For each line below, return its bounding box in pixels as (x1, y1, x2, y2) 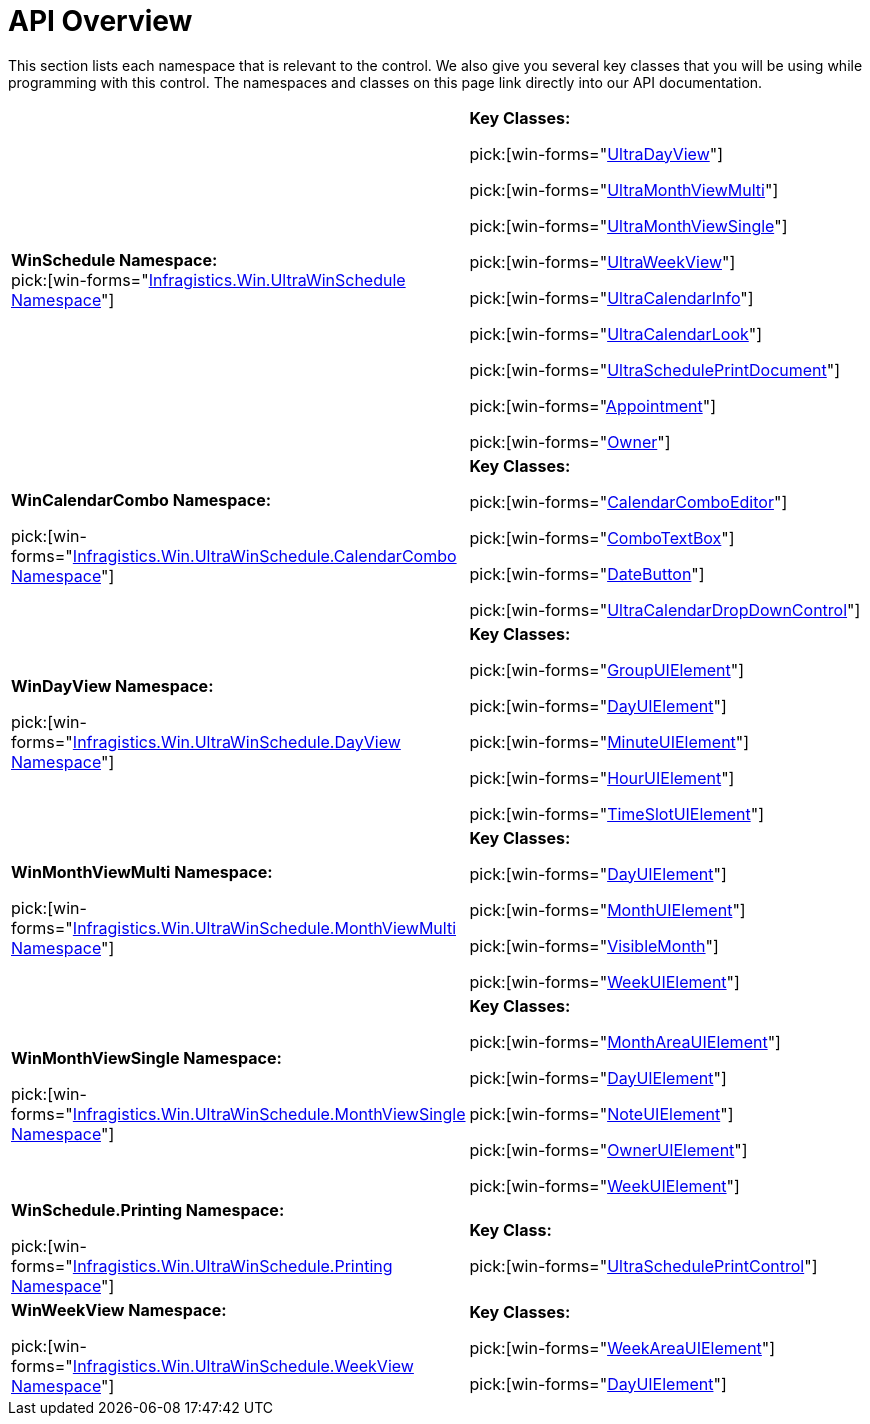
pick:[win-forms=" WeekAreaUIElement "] (469, 1337, 776, 1358)
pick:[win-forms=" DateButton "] (469, 563, 705, 584)
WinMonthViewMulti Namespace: (11, 861, 273, 882)
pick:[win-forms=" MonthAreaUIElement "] (469, 1031, 781, 1052)
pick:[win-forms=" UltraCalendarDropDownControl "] (469, 599, 861, 620)
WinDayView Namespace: (11, 675, 214, 696)
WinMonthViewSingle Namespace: (11, 1047, 282, 1068)
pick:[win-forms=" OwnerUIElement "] (469, 1139, 748, 1160)
